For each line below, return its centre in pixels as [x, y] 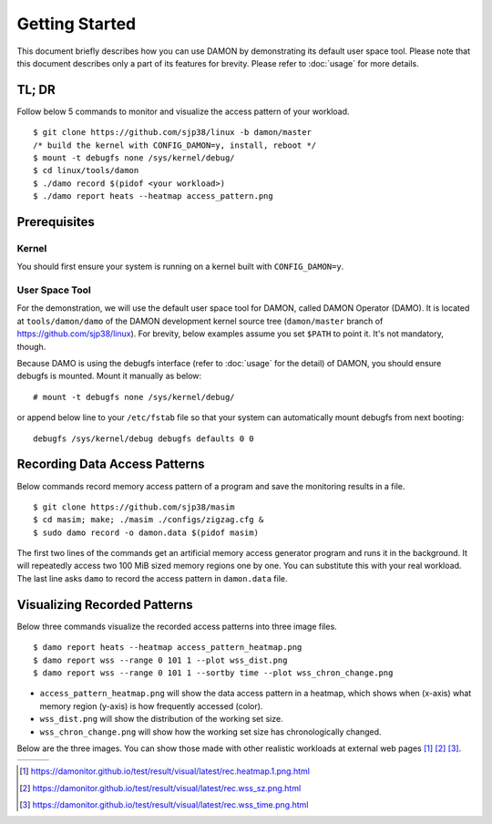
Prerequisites [56, 222]
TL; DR [36, 90]
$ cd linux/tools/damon [86, 170]
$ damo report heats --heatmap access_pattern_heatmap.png [168, 648]
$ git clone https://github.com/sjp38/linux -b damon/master [172, 133]
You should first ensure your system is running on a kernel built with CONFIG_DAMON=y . [180, 267]
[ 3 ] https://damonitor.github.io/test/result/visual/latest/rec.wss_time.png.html [164, 805]
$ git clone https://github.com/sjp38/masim [134, 507]
